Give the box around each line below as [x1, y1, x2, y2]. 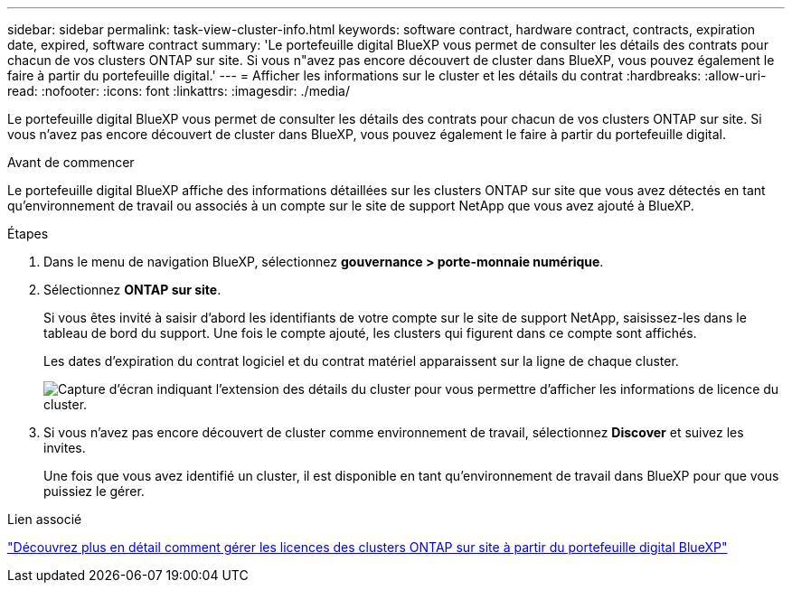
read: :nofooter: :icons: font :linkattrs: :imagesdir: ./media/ [7, 83, 350, 98]
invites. [43, 440, 86, 455]
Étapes [7, 226, 49, 241]
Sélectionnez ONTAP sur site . [43, 282, 222, 297]
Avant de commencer [7, 155, 135, 170]
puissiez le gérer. [43, 483, 145, 499]
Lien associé [7, 511, 82, 527]
